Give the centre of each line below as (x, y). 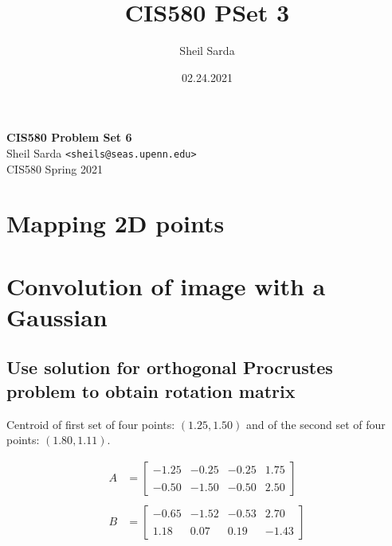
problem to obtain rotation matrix (151, 390)
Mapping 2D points (116, 223)
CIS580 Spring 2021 (55, 168)
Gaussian (57, 316)
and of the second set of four (316, 424)
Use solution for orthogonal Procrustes (170, 367)
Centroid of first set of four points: (91, 424)
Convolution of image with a (166, 285)
